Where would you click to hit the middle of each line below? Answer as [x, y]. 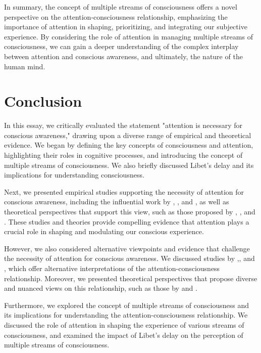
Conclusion [43, 101]
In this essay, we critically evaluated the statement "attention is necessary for [123, 125]
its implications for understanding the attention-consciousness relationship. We [126, 315]
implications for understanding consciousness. [74, 175]
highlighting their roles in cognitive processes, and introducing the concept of [123, 155]
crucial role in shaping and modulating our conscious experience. [104, 231]
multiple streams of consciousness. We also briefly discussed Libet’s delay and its [129, 165]
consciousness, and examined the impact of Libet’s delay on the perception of [124, 335]
